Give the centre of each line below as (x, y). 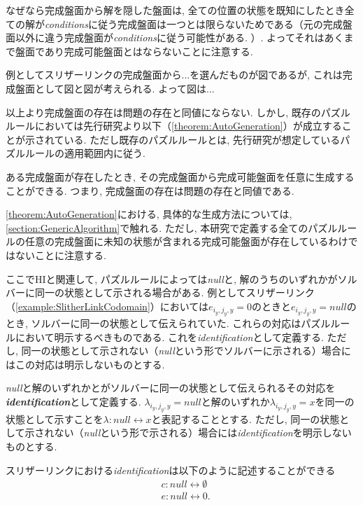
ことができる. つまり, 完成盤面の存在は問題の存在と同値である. (150, 190)
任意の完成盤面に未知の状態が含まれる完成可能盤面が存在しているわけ (186, 241)
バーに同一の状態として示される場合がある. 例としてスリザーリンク (160, 292)
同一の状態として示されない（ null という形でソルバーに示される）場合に (186, 351)
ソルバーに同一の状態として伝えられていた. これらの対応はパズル (181, 323)
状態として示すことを (55, 418)
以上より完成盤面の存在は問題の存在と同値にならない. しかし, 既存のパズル (178, 112)
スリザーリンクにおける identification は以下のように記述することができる (171, 470)
